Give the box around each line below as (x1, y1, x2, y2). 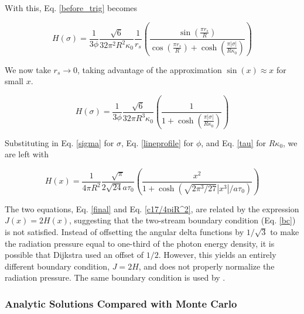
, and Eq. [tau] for (201, 136, 266, 149)
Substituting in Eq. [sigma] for (5, 136, 114, 149)
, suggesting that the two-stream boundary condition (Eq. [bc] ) (69, 214, 296, 226)
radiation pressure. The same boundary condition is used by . (5, 271, 226, 284)
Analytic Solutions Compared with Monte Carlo (5, 296, 237, 310)
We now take (5, 63, 51, 75)
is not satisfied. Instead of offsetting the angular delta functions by (5, 225, 244, 237)
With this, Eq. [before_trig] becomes (5, 2, 138, 13)
